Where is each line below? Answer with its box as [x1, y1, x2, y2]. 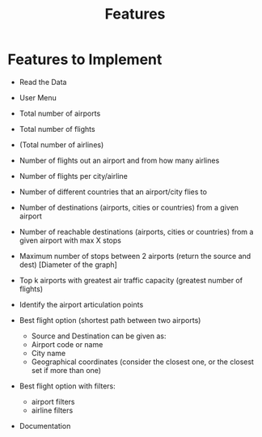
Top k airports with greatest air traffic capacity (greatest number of [19, 275, 243, 285]
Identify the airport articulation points [19, 299, 144, 309]
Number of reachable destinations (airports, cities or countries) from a [19, 227, 254, 236]
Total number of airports [19, 108, 101, 118]
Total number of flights [19, 124, 95, 134]
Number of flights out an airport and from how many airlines [19, 155, 220, 165]
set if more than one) [31, 365, 102, 375]
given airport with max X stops [19, 235, 122, 245]
